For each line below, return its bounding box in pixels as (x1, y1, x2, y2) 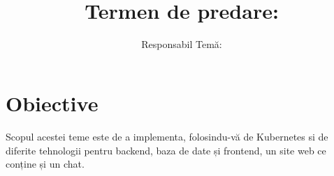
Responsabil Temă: (141, 36, 222, 51)
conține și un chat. (6, 157, 85, 171)
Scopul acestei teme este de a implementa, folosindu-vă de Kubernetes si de (6, 129, 328, 144)
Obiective (6, 89, 99, 118)
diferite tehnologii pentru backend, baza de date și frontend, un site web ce (6, 143, 326, 157)
